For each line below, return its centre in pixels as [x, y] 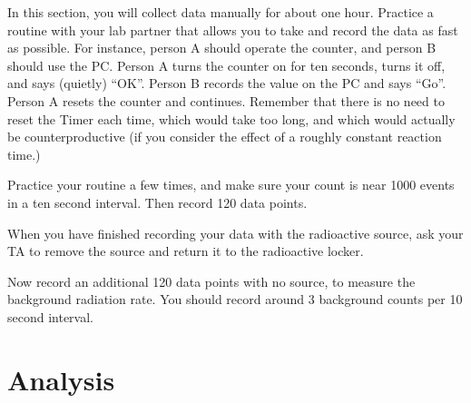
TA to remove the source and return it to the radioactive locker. [186, 251]
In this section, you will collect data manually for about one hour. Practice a [221, 12]
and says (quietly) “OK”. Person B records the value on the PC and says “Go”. [227, 83]
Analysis [61, 379]
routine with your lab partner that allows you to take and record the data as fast [233, 29]
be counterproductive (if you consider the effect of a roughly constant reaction [225, 137]
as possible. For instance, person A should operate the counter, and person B [222, 48]
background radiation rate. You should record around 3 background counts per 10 [235, 299]
